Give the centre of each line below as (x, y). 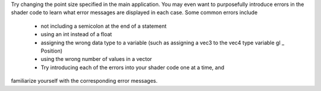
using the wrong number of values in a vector (96, 59)
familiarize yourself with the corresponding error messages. (84, 81)
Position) (51, 51)
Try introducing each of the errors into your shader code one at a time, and (133, 67)
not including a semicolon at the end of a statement (104, 26)
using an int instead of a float (76, 34)
